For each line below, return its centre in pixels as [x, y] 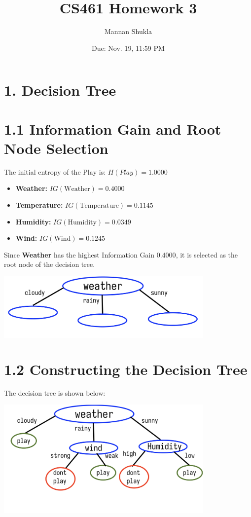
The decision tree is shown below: [55, 392]
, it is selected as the [207, 254]
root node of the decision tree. [50, 264]
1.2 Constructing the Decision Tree [126, 369]
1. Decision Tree [60, 90]
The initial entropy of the [42, 171]
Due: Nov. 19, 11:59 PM [128, 48]
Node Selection [56, 148]
